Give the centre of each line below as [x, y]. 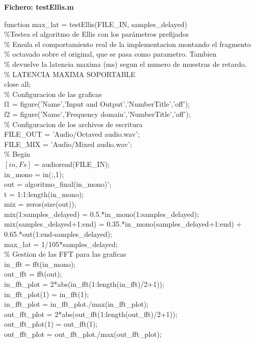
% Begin [17, 154]
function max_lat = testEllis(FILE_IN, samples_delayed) [96, 24]
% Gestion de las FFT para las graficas [65, 254]
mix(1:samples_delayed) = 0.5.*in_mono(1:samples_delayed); [102, 214]
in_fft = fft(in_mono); [40, 264]
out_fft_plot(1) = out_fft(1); [51, 324]
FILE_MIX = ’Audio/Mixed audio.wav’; [68, 144]
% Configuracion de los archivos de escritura [73, 124]
